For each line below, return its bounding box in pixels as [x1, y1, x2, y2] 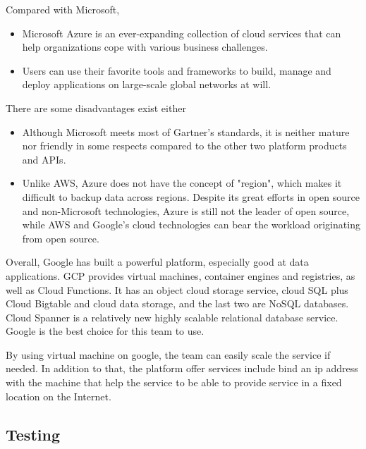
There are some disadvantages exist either [6, 100, 186, 115]
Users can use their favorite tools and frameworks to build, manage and [22, 63, 331, 78]
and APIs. [22, 152, 66, 166]
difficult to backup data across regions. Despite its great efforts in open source [22, 189, 360, 204]
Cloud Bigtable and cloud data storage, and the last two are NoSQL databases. [6, 296, 349, 311]
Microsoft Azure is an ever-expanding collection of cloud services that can [22, 25, 341, 40]
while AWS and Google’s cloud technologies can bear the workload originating [22, 217, 360, 232]
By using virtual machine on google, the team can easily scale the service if [6, 347, 331, 362]
